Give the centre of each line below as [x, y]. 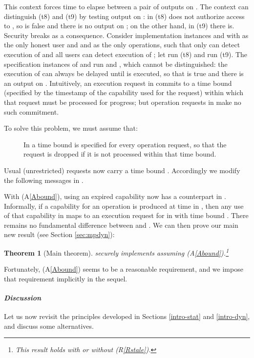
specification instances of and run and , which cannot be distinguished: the [116, 64]
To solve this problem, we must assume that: [71, 128]
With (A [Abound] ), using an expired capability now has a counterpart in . [115, 196]
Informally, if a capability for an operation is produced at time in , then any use [124, 206]
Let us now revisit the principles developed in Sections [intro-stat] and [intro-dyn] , [127, 316]
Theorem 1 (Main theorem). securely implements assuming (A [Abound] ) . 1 [116, 252]
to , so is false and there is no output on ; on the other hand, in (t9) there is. [119, 26]
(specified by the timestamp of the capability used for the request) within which [124, 92]
